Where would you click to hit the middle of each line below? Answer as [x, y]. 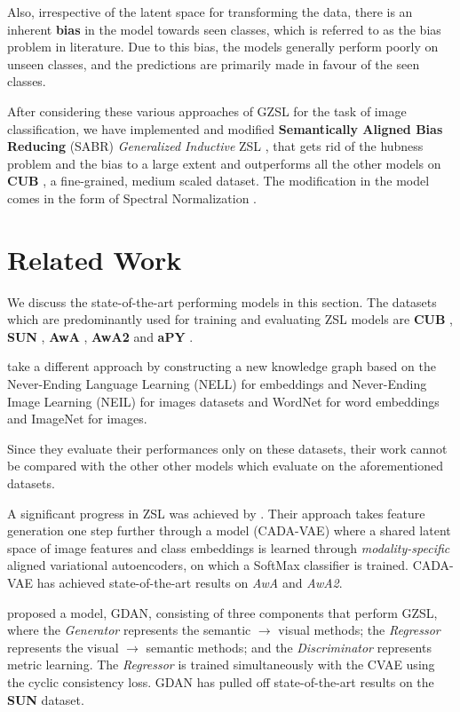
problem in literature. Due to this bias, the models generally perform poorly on [223, 47]
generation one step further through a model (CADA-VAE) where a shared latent [229, 530]
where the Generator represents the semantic [129, 630]
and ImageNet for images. [77, 419]
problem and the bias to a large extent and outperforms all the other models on [224, 163]
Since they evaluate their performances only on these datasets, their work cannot [227, 448]
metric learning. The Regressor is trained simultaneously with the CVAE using [221, 665]
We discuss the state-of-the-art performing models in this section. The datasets [222, 301]
